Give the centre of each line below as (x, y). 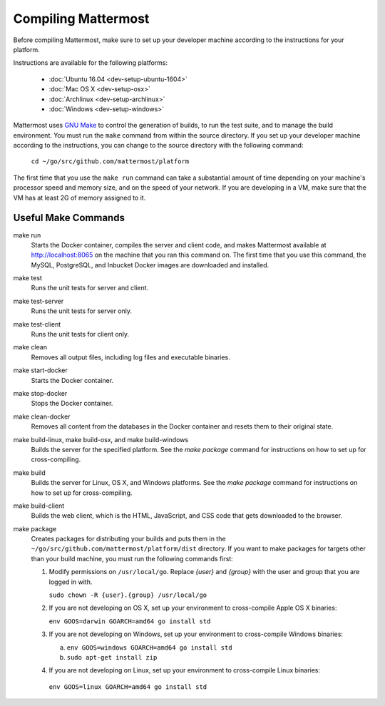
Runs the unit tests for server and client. (90, 288)
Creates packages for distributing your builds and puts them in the (128, 539)
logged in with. (71, 582)
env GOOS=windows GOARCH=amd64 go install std (149, 648)
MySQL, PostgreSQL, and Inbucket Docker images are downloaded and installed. (150, 265)
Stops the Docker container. (72, 404)
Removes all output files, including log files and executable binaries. (131, 357)
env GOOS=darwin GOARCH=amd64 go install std (130, 621)
